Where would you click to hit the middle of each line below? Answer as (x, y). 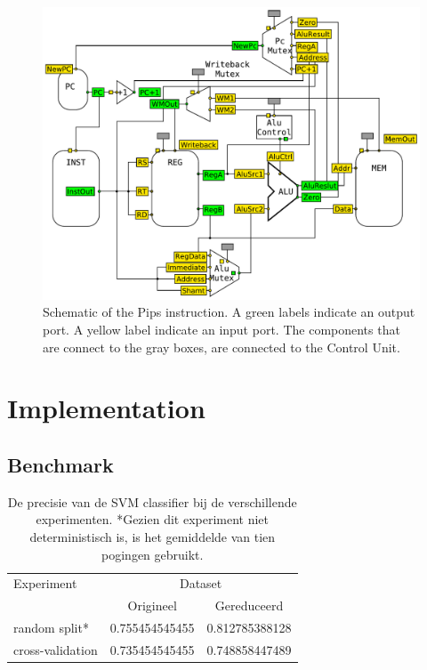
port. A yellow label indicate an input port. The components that (222, 329)
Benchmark (60, 464)
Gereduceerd (249, 605)
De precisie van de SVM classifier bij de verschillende (152, 501)
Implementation (106, 408)
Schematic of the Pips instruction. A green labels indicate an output (229, 312)
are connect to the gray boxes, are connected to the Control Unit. (222, 347)
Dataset (201, 583)
